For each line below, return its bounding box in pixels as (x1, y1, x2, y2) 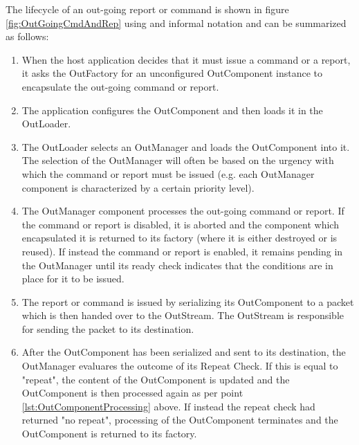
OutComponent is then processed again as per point (21, 385, 243, 400)
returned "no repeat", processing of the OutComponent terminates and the (21, 412, 338, 427)
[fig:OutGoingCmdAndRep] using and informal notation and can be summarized (6, 15, 347, 30)
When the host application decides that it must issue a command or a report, (21, 52, 351, 66)
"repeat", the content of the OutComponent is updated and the (21, 372, 290, 386)
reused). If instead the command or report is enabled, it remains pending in (21, 244, 343, 258)
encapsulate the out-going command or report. (21, 79, 219, 93)
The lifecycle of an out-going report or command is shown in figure (6, 2, 289, 16)
